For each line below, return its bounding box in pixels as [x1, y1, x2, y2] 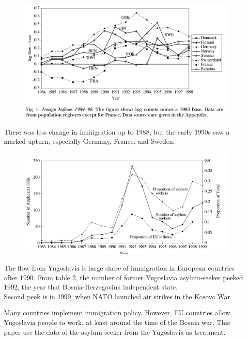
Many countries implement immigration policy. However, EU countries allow [4, 307, 231, 318]
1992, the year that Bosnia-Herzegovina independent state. [4, 282, 178, 292]
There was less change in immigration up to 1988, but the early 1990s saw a [4, 126, 230, 136]
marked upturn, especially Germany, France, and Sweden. [4, 136, 175, 146]
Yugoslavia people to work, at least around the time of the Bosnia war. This [4, 317, 230, 327]
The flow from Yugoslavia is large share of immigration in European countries [4, 262, 235, 272]
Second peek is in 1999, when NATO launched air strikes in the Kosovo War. [4, 291, 232, 301]
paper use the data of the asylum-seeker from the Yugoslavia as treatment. [4, 326, 226, 337]
